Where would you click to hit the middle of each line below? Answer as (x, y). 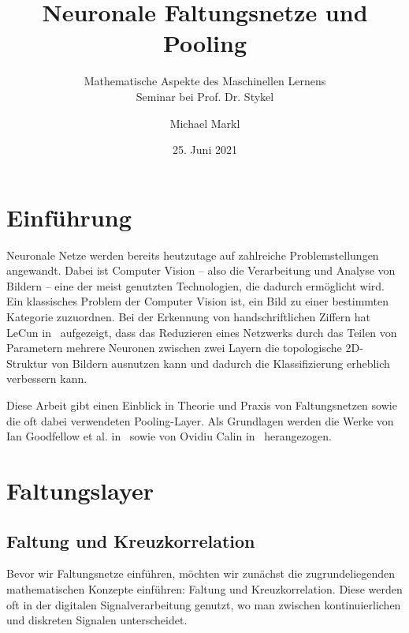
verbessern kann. (47, 378)
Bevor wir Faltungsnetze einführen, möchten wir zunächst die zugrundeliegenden (201, 573)
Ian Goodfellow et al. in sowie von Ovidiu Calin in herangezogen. (169, 436)
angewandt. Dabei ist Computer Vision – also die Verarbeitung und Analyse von (201, 270)
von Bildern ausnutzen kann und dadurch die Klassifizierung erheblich (221, 363)
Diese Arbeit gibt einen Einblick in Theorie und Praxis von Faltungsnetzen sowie (202, 405)
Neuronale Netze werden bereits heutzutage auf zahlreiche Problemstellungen (193, 255)
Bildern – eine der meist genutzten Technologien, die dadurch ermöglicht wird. (195, 285)
